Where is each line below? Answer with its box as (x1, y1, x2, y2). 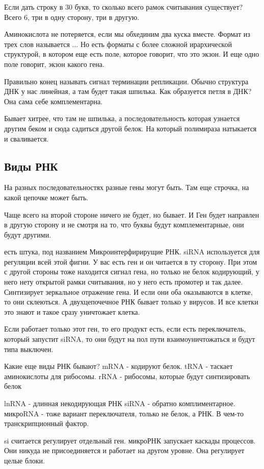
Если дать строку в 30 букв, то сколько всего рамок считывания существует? (4, 2, 243, 12)
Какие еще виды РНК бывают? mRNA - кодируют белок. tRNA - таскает (4, 361, 233, 371)
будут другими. (4, 229, 51, 240)
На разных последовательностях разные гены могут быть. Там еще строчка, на (4, 182, 249, 193)
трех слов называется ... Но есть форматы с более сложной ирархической (4, 38, 232, 49)
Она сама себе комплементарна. (4, 96, 103, 106)
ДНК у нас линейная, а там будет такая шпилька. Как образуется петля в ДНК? (4, 86, 252, 97)
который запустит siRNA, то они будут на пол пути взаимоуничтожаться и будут (4, 334, 255, 344)
